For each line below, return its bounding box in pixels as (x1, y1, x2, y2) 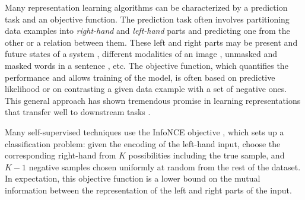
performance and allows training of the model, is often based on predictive (5, 71, 275, 83)
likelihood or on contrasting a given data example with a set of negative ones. (5, 82, 287, 95)
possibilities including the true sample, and (128, 149, 285, 161)
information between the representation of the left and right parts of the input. (5, 183, 292, 196)
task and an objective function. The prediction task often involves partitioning (5, 12, 290, 25)
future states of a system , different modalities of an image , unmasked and (5, 47, 278, 60)
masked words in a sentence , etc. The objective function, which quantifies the (5, 59, 288, 71)
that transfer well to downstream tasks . (5, 106, 151, 118)
